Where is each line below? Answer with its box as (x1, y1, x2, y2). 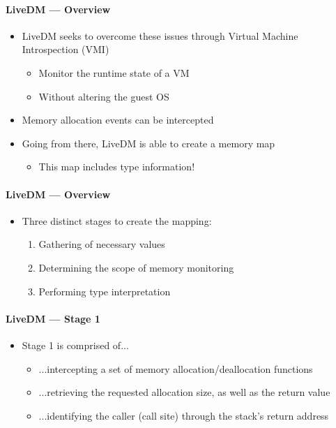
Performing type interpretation (38, 283, 171, 298)
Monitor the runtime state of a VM (38, 65, 190, 80)
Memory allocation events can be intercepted (22, 112, 214, 127)
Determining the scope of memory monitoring (38, 260, 234, 274)
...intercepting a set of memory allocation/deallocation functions (38, 361, 313, 376)
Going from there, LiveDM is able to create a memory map (22, 135, 275, 150)
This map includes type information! (38, 159, 195, 174)
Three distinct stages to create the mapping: (22, 213, 212, 228)
